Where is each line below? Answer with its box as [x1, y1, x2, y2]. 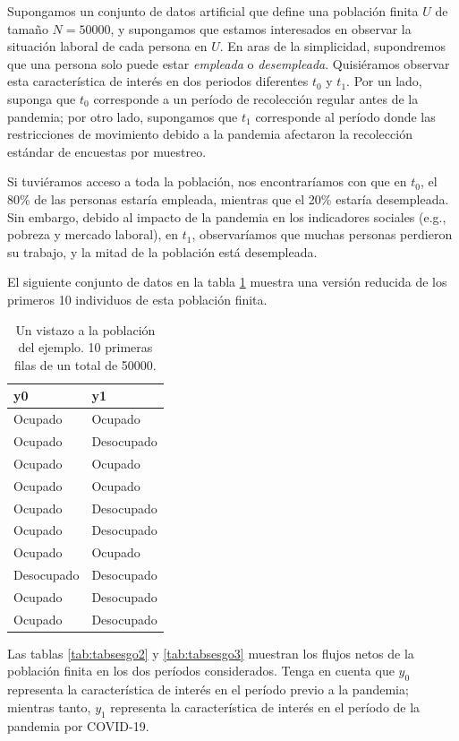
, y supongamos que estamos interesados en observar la [110, 19, 412, 38]
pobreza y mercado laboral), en [7, 225, 179, 244]
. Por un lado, [346, 72, 422, 90]
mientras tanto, [7, 697, 91, 716]
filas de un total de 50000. [14, 355, 157, 374]
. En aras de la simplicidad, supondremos [219, 37, 446, 56]
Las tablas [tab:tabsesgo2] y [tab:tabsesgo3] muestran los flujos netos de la [7, 643, 414, 662]
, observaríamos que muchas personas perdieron [191, 225, 453, 244]
